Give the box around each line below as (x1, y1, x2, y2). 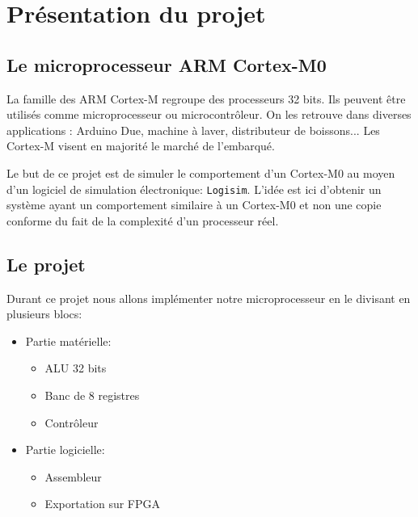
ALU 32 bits (44, 359, 107, 376)
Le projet (6, 251, 86, 276)
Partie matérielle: (25, 332, 112, 349)
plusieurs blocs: (6, 305, 82, 322)
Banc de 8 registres (44, 386, 140, 403)
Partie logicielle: (25, 441, 105, 458)
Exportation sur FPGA (44, 495, 161, 512)
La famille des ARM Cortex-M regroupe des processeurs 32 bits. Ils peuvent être (6, 90, 406, 107)
